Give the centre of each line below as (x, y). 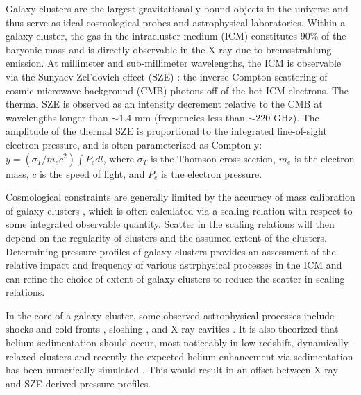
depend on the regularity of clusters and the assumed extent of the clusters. (166, 237)
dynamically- (325, 343)
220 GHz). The (287, 117)
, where (119, 158)
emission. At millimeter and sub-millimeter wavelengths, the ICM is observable (174, 63)
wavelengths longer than (57, 117)
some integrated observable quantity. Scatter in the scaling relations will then (170, 224)
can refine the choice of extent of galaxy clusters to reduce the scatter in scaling (175, 278)
